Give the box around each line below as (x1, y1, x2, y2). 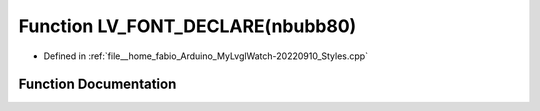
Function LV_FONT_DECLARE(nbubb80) (18, 15, 357, 37)
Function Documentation (18, 76, 177, 93)
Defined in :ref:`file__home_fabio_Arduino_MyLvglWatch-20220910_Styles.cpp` (43, 50, 369, 62)
